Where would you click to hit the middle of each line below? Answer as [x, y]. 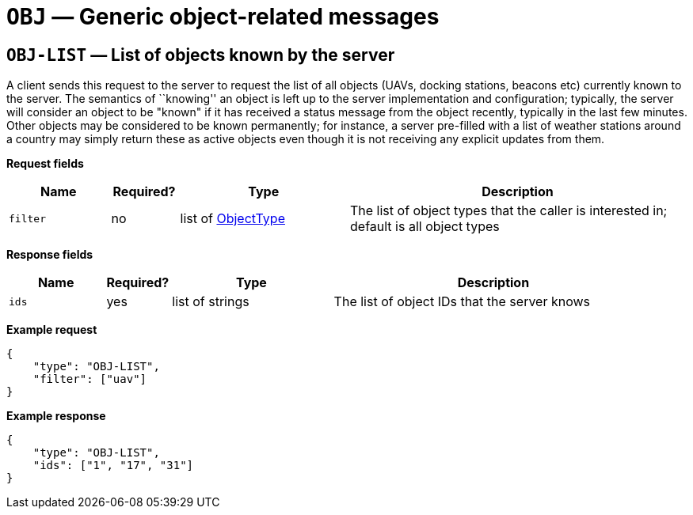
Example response [56, 416]
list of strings [211, 302]
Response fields [50, 255]
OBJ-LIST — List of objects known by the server [201, 55]
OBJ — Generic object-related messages [223, 17]
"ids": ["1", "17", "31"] [113, 466]
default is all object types [425, 227]
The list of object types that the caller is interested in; [509, 211]
